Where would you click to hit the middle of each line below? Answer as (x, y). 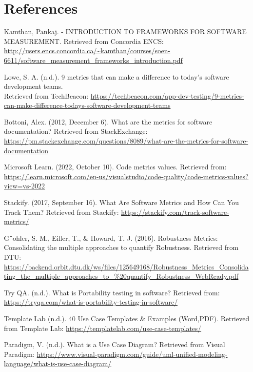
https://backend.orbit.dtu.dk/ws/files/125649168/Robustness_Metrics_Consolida (126, 266)
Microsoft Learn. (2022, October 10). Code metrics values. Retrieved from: (115, 167)
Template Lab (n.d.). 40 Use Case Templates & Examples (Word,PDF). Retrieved (127, 318)
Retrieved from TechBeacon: (46, 95)
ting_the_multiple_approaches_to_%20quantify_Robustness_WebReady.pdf (121, 276)
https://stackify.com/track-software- (175, 212)
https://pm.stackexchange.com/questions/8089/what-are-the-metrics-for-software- (126, 141)
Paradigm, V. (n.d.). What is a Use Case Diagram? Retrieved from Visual (115, 344)
